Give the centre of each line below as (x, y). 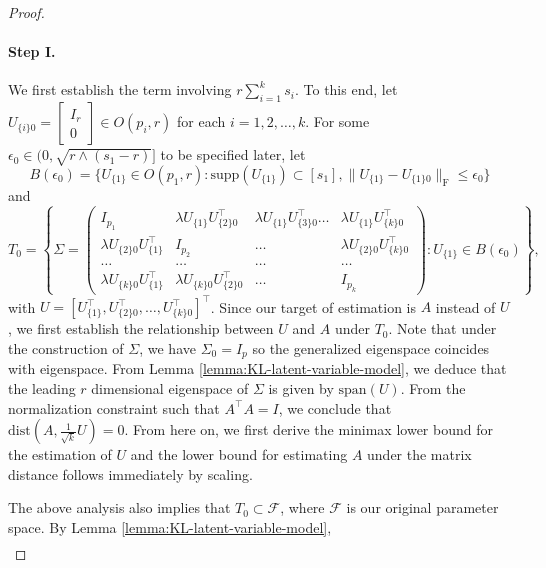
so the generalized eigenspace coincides (371, 348)
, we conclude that (335, 407)
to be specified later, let (233, 154)
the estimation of (60, 454)
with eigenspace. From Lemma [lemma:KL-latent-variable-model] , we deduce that (257, 368)
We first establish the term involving (120, 89)
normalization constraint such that (114, 407)
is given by (301, 388)
